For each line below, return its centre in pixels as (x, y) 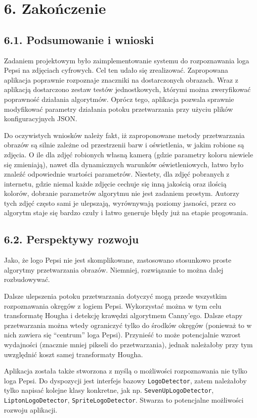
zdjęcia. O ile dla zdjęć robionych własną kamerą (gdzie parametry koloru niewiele (128, 154)
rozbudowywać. (27, 279)
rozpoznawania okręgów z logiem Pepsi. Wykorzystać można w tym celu (113, 305)
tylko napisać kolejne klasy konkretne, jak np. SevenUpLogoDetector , (109, 390)
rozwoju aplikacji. (31, 409)
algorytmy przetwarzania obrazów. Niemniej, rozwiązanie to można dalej (114, 269)
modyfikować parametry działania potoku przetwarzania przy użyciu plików (119, 109)
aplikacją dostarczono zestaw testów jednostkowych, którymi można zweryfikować (127, 89)
